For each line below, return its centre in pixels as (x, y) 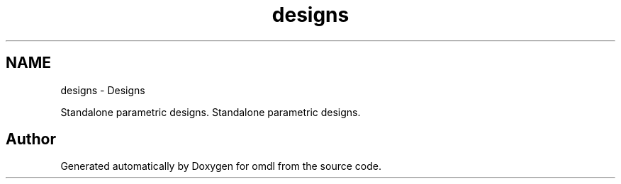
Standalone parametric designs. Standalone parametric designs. (211, 112)
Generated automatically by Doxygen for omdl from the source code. (221, 166)
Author (31, 139)
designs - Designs (103, 90)
